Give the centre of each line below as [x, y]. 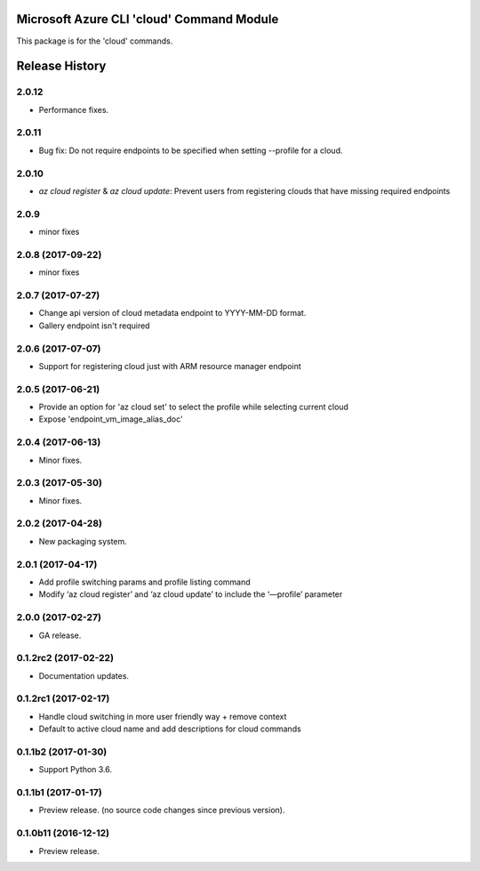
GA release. [60, 635]
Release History [61, 66]
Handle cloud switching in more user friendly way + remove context [163, 716]
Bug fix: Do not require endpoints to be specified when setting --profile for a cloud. [191, 150]
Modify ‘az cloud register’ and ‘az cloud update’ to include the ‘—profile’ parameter [191, 594]
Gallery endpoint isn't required [94, 326]
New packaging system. [83, 541]
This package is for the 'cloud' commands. [95, 41]
